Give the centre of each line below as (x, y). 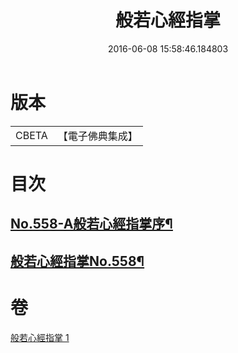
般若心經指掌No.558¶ (77, 261)
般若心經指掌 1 (40, 337)
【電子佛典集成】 (97, 136)
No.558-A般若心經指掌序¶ (91, 224)
